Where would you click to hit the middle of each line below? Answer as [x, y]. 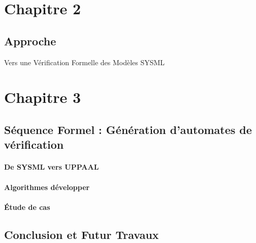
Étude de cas [27, 207]
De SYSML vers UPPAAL [52, 167]
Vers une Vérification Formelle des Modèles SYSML [85, 62]
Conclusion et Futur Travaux [82, 234]
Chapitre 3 [43, 97]
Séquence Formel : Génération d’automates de [128, 129]
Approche [30, 40]
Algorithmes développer [47, 187]
